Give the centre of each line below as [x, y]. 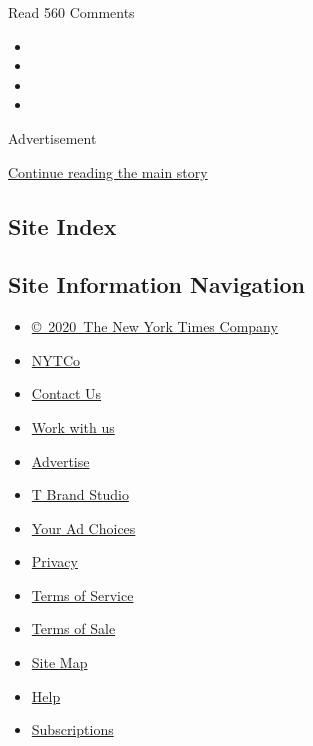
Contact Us [66, 393]
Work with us [73, 426]
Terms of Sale [73, 628]
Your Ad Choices [83, 527]
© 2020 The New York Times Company [154, 326]
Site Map [59, 662]
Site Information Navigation [156, 284]
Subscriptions [72, 729]
